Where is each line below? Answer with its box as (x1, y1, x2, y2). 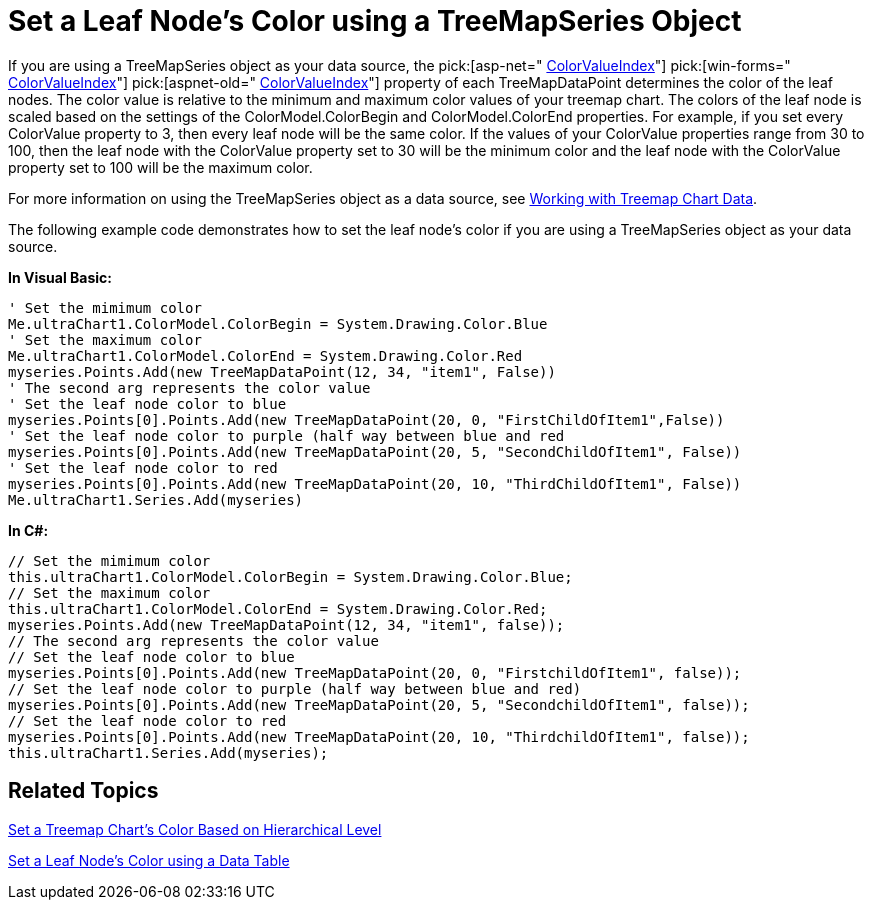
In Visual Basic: (8, 268, 112, 286)
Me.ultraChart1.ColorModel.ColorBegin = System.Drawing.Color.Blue (8, 315, 548, 332)
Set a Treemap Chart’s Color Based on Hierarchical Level (8, 820, 382, 838)
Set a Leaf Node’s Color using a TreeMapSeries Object (8, 4, 742, 38)
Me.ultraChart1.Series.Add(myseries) (8, 491, 304, 508)
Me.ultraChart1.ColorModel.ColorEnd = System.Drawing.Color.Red (8, 347, 523, 364)
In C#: (8, 521, 49, 539)
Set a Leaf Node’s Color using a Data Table (8, 851, 290, 869)
